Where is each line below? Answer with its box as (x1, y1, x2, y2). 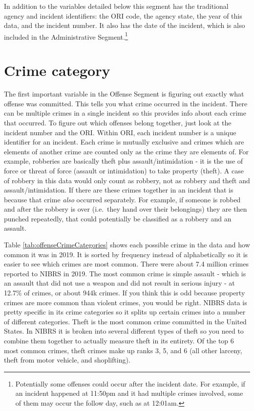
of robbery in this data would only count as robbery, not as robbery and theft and (4, 175, 250, 185)
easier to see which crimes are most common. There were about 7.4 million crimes (4, 259, 249, 269)
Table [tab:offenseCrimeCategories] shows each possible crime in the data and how (4, 240, 250, 250)
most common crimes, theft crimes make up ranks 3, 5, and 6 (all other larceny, (4, 345, 242, 355)
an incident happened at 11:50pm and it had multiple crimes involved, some (15, 388, 243, 398)
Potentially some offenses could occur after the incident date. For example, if (15, 378, 245, 388)
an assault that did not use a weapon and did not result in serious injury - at (4, 278, 235, 288)
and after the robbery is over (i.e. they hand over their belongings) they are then (4, 204, 247, 214)
